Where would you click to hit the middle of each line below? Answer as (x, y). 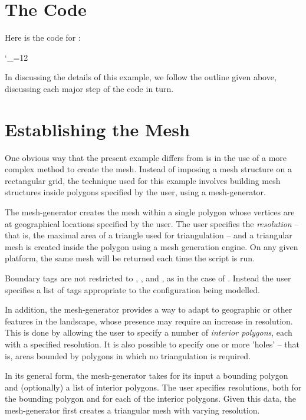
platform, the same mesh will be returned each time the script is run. (130, 258)
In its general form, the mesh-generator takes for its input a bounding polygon (147, 375)
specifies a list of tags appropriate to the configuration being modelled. (132, 289)
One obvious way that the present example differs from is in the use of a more (146, 157)
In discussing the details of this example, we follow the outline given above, (141, 77)
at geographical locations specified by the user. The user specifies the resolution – (152, 223)
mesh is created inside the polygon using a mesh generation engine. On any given (152, 246)
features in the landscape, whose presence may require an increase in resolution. (149, 321)
